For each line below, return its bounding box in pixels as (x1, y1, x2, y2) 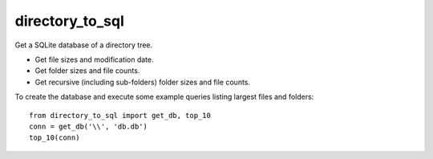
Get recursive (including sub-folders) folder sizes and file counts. (34, 77, 251, 87)
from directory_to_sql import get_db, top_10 (29, 111, 212, 120)
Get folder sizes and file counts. (34, 66, 140, 75)
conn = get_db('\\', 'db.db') (29, 121, 148, 131)
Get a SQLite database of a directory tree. (14, 40, 153, 50)
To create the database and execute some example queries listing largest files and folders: (14, 92, 314, 102)
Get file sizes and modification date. (34, 55, 154, 64)
